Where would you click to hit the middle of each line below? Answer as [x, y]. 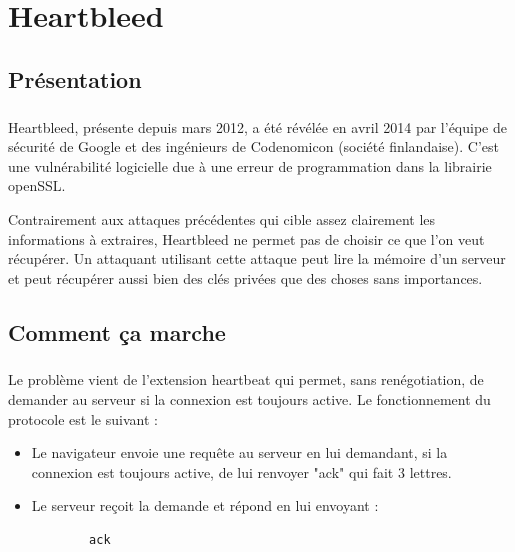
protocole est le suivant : [83, 418]
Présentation [75, 78]
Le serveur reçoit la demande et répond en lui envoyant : [205, 505]
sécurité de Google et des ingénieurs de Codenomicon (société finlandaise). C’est [253, 146]
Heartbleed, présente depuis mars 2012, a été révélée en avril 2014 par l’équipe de [257, 126]
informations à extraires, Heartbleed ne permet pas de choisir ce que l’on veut [246, 238]
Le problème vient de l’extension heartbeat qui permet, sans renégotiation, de [246, 379]
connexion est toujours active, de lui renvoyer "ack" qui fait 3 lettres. [241, 471]
